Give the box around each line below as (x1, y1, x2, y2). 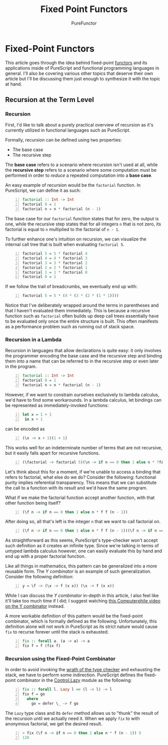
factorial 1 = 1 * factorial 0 (22, 270, 87, 275)
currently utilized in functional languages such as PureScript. (5, 127, 131, 134)
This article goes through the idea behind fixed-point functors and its (5, 59, 147, 66)
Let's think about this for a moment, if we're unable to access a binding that (5, 468, 161, 475)
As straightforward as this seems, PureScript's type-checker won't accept (5, 537, 158, 543)
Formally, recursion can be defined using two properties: (5, 137, 122, 143)
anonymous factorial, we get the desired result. (5, 720, 102, 726)
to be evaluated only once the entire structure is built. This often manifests (5, 318, 158, 324)
